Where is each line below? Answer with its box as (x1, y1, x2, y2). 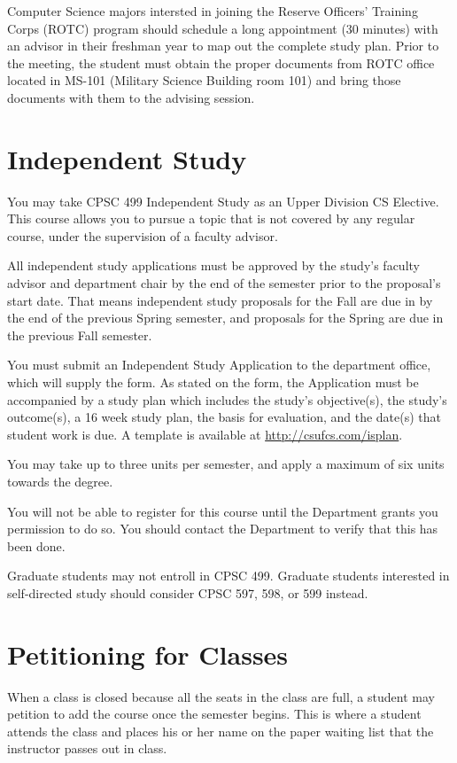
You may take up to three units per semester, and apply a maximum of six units (7, 455, 445, 473)
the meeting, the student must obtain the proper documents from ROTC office (7, 53, 435, 72)
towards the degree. (7, 472, 113, 490)
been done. (7, 536, 66, 555)
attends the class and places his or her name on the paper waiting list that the (7, 721, 434, 740)
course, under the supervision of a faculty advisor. (7, 226, 278, 245)
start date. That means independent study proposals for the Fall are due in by (7, 291, 433, 309)
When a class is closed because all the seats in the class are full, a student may (7, 687, 435, 705)
